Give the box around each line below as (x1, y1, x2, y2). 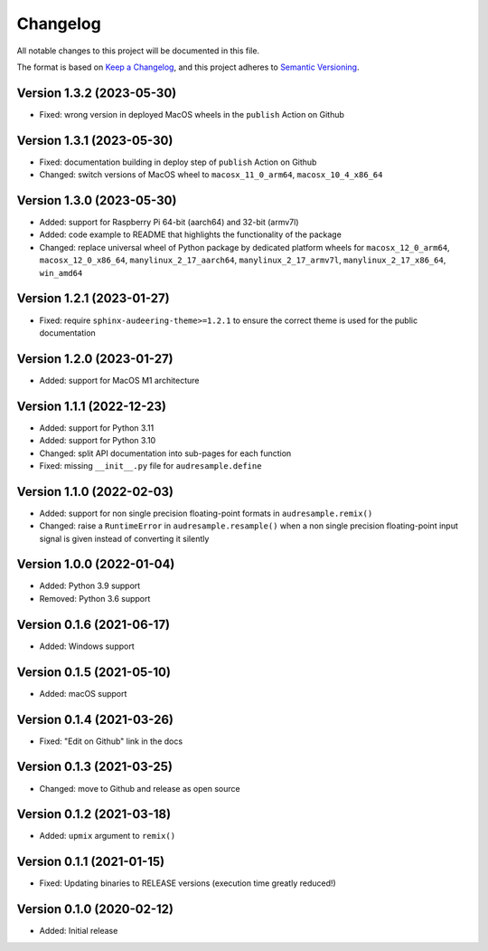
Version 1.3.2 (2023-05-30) (16, 85, 177, 100)
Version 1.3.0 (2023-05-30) (16, 193, 177, 208)
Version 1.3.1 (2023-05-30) (16, 132, 174, 148)
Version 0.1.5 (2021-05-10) (16, 664, 172, 680)
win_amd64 (39, 268, 83, 278)
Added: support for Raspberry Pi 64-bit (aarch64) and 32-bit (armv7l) (39, 217, 299, 228)
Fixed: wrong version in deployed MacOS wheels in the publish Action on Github (39, 109, 345, 119)
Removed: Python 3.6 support (39, 593, 151, 604)
